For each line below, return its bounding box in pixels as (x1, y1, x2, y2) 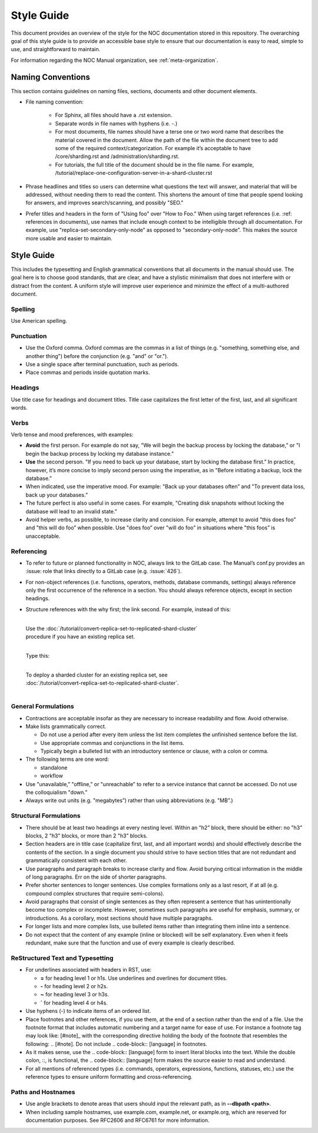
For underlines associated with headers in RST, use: (25, 966, 152, 973)
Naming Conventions (11, 72, 91, 82)
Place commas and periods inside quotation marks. (25, 369, 150, 376)
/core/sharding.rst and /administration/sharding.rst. (55, 153, 180, 160)
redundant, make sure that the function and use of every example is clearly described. (25, 939, 236, 946)
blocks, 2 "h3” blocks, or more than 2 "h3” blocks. (25, 832, 148, 839)
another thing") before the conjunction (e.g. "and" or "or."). (25, 352, 169, 359)
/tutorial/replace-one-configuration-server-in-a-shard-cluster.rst (55, 170, 213, 177)
